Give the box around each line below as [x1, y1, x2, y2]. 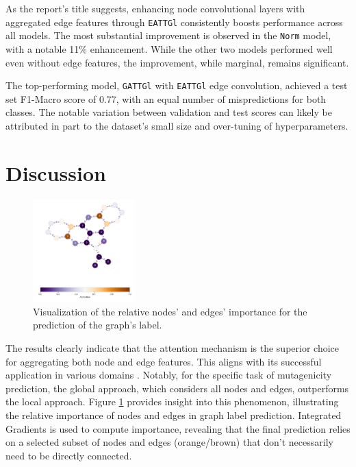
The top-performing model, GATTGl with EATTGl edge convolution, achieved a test [5, 78, 348, 93]
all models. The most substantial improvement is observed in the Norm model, [5, 28, 331, 43]
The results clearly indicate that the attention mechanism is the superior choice [5, 341, 340, 355]
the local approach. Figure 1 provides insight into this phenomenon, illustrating [5, 394, 339, 409]
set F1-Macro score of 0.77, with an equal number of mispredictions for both [5, 91, 327, 106]
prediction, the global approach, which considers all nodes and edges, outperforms [5, 381, 349, 395]
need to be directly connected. [5, 448, 132, 462]
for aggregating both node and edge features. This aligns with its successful [5, 354, 322, 368]
